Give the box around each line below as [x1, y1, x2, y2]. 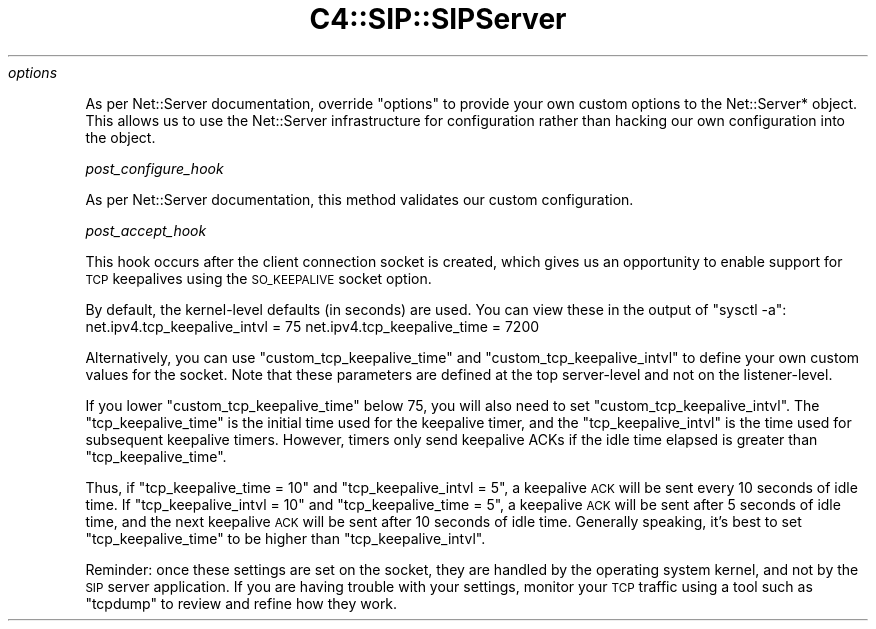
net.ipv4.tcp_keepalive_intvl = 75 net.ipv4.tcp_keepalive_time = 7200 [85, 317, 540, 335]
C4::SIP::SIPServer [309, 2, 567, 36]
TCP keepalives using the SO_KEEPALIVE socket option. [85, 269, 432, 287]
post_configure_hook [85, 159, 224, 177]
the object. [85, 128, 156, 146]
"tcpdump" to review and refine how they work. [85, 594, 398, 612]
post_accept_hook [85, 221, 207, 239]
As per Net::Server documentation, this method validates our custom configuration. [85, 190, 634, 208]
